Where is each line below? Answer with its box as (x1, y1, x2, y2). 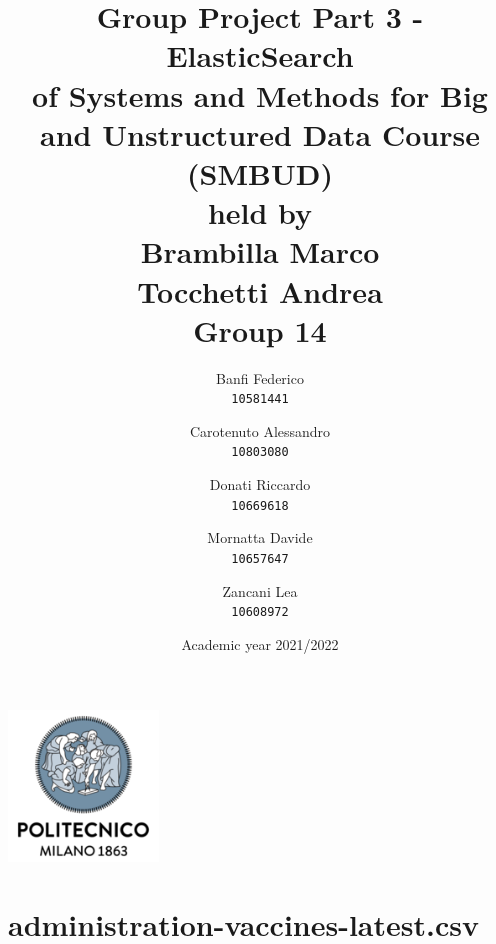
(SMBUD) (187, 152, 333, 193)
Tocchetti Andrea (137, 270, 383, 311)
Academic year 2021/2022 (181, 633, 339, 654)
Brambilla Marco (140, 231, 380, 272)
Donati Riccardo (209, 474, 311, 495)
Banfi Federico (216, 367, 304, 388)
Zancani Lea (222, 580, 298, 601)
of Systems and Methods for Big (32, 74, 488, 115)
